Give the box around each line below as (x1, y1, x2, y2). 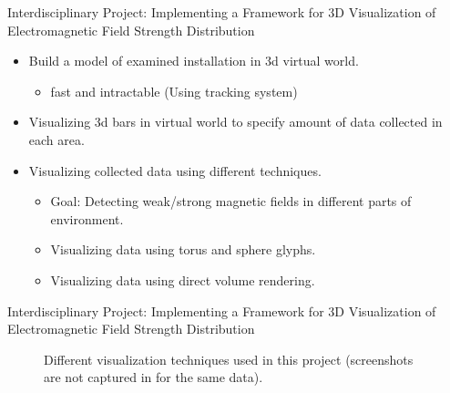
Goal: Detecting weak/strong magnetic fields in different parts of (50, 191, 412, 211)
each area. (28, 129, 85, 149)
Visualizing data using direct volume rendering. (50, 270, 315, 289)
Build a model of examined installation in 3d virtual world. (28, 51, 359, 70)
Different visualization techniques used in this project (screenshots (44, 349, 414, 368)
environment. (50, 209, 124, 228)
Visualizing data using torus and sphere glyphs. (50, 240, 316, 259)
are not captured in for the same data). (44, 367, 263, 387)
